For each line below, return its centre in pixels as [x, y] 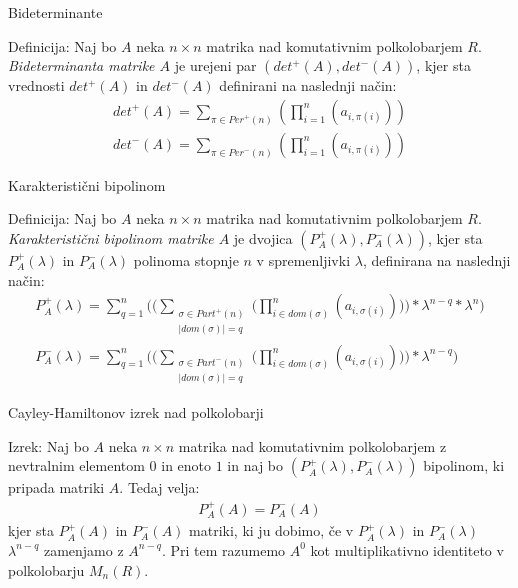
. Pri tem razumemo [223, 549]
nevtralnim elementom [76, 465]
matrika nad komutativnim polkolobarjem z [312, 445]
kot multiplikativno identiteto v [407, 549]
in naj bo [255, 465]
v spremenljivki [303, 260]
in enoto [186, 465]
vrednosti [36, 85]
